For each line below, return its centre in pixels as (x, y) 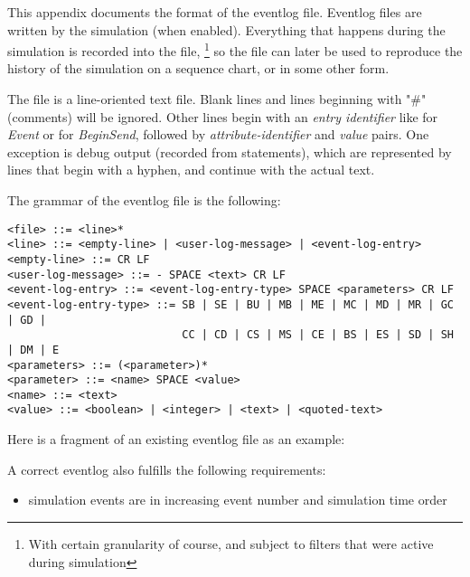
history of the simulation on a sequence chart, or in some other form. (198, 68)
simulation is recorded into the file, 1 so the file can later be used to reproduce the (235, 49)
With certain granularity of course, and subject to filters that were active (231, 543)
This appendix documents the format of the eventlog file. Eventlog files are (215, 12)
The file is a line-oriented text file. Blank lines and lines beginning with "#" (217, 99)
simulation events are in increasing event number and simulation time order (238, 500)
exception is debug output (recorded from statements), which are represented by (230, 151)
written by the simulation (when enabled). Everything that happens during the (226, 29)
